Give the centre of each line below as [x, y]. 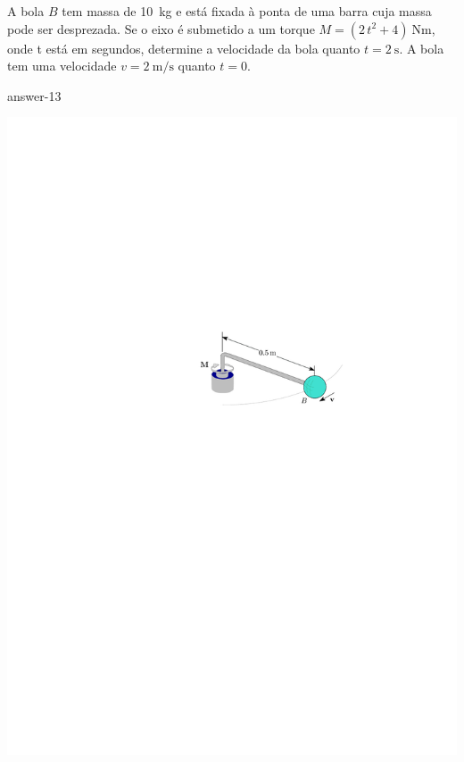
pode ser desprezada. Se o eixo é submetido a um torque [161, 28]
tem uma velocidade [62, 66]
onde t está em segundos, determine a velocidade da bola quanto [184, 48]
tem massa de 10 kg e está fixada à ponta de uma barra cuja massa [247, 11]
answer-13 [34, 95]
